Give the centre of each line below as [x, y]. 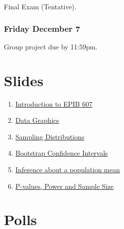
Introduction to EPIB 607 [54, 103]
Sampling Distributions [50, 136]
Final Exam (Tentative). [40, 6]
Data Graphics [37, 120]
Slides [24, 80]
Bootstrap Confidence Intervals [62, 153]
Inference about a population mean [68, 169]
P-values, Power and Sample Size [64, 186]
